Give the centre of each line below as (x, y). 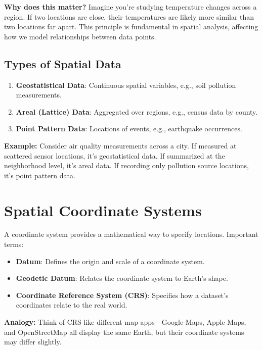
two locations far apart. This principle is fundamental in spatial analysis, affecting (131, 27)
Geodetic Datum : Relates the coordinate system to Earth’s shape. (122, 278)
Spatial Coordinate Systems (103, 210)
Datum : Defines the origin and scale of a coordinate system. (110, 261)
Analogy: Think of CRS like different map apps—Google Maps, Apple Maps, (125, 322)
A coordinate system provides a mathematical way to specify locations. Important (131, 234)
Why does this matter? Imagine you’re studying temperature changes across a (130, 7)
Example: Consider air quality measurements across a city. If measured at (120, 145)
